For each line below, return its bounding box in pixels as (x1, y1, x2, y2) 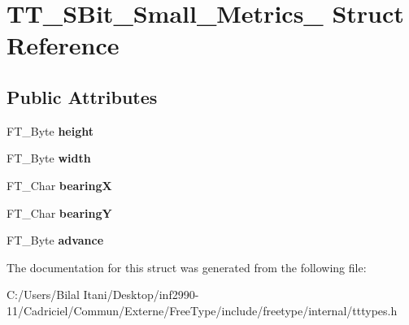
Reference (7, 28, 120, 62)
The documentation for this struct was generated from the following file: (7, 258, 367, 275)
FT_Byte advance (7, 232, 104, 249)
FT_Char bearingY (7, 204, 112, 221)
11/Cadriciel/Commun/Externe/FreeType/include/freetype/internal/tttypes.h (7, 301, 398, 318)
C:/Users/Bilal (7, 286, 80, 303)
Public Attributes (7, 84, 158, 109)
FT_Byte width (7, 149, 91, 167)
